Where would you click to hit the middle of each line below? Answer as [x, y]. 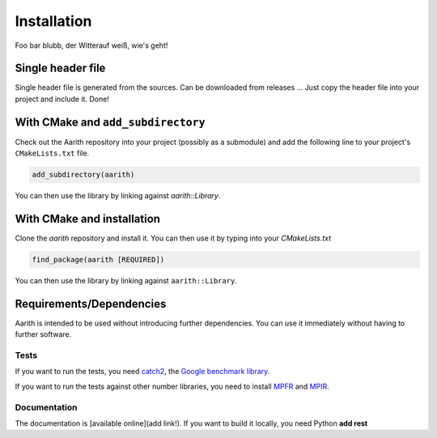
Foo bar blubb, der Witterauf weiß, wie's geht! [91, 45]
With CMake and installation [88, 219]
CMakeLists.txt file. [52, 153]
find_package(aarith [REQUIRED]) [98, 259]
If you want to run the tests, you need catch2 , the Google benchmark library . [142, 372]
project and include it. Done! [62, 99]
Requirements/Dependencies [91, 304]
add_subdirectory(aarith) [83, 175]
